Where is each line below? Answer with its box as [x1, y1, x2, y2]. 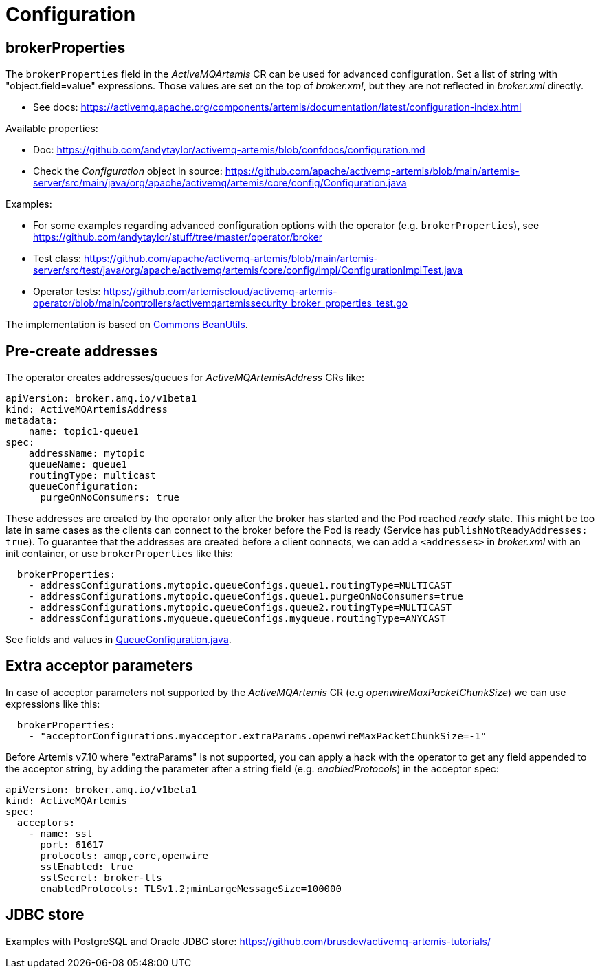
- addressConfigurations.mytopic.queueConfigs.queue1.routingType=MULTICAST [28, 580, 452, 592]
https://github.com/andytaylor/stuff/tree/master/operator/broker [33, 231, 323, 243]
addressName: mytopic [28, 448, 145, 459]
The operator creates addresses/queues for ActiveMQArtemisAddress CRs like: [5, 371, 365, 384]
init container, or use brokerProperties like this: [5, 548, 234, 560]
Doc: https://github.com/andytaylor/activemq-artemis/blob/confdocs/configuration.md [33, 144, 425, 156]
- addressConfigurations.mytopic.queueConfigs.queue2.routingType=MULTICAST [28, 602, 452, 614]
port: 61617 [40, 838, 104, 850]
